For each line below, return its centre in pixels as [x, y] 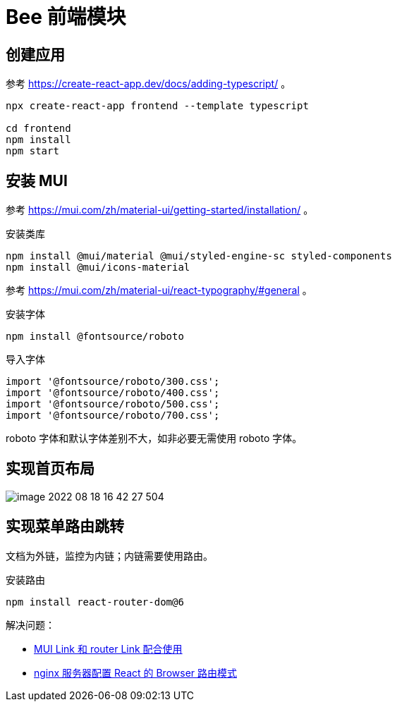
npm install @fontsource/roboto [95, 337]
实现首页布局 [50, 469]
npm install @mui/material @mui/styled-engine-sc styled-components [199, 256]
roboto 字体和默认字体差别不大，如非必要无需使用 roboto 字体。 [154, 438]
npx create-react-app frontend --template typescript [157, 106]
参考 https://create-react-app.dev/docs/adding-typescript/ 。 [148, 84]
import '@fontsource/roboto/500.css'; [113, 404]
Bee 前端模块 [66, 17]
